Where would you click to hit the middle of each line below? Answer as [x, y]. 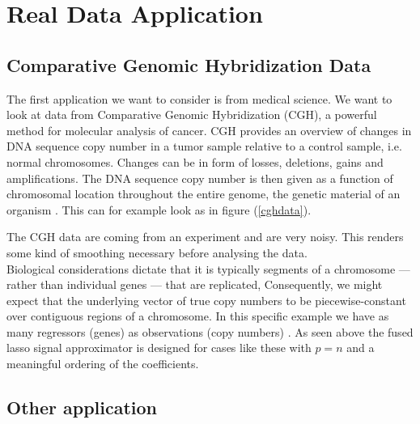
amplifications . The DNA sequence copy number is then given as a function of [200, 178]
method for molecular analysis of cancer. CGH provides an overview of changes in [209, 130]
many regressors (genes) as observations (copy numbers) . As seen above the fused [210, 331]
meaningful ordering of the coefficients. [103, 364]
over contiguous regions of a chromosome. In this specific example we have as [198, 316]
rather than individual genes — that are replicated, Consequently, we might [195, 284]
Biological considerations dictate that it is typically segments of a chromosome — [208, 268]
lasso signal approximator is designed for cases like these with [159, 348]
